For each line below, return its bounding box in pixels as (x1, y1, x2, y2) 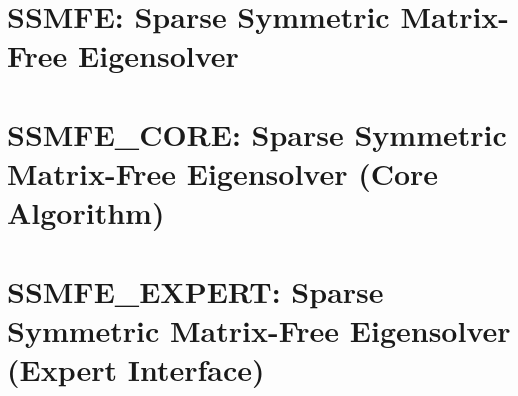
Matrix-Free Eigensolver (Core (7, 152, 439, 193)
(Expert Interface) (7, 348, 265, 389)
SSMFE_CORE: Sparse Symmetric (7, 113, 507, 154)
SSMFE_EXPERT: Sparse (7, 270, 384, 311)
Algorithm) (7, 192, 165, 233)
